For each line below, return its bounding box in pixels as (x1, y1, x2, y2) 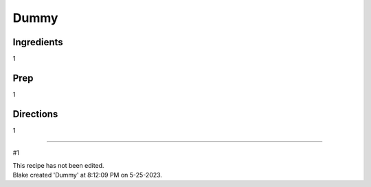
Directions (12, 108, 58, 120)
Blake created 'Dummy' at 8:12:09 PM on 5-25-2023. (12, 171, 163, 179)
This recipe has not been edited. (12, 161, 104, 169)
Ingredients (12, 36, 63, 48)
